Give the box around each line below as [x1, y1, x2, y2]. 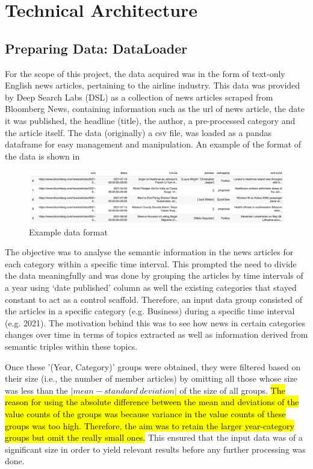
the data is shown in [5, 149, 80, 162]
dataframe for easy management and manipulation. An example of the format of [5, 138, 302, 151]
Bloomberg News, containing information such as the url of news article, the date [5, 102, 305, 115]
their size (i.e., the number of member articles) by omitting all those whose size [5, 372, 297, 385]
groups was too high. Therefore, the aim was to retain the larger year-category [5, 419, 294, 432]
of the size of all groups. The [179, 384, 285, 396]
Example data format [29, 225, 108, 238]
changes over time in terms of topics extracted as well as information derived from [5, 328, 308, 341]
